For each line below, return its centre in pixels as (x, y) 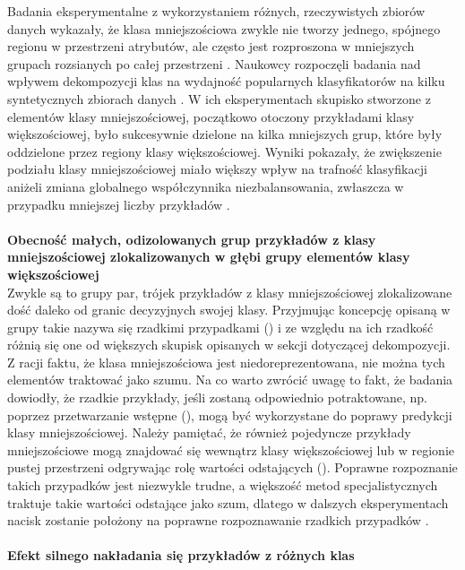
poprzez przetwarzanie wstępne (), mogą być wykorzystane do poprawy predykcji (230, 415)
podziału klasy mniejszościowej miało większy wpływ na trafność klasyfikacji (217, 169)
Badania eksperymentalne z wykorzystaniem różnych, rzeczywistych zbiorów (216, 11)
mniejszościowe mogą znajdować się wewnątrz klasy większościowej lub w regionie (231, 449)
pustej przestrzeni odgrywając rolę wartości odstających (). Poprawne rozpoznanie (232, 467)
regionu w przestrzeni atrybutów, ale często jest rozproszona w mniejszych (211, 46)
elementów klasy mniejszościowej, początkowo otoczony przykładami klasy (211, 116)
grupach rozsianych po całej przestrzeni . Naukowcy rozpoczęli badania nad (214, 63)
